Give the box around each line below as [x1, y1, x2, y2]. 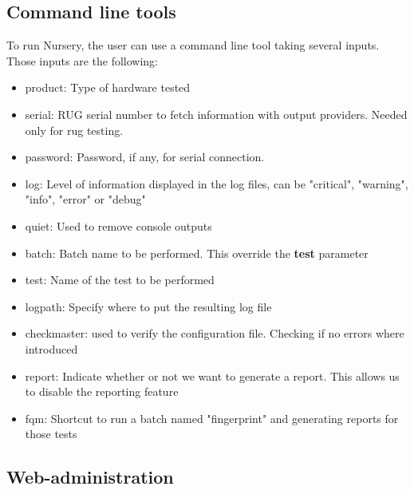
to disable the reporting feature [25, 383, 179, 400]
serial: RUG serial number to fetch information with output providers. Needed [25, 105, 408, 122]
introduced [25, 340, 78, 357]
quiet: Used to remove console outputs [25, 217, 212, 234]
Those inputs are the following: [6, 52, 158, 69]
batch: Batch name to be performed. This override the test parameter [25, 244, 369, 261]
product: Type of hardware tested [25, 79, 191, 96]
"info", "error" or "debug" [25, 191, 146, 207]
